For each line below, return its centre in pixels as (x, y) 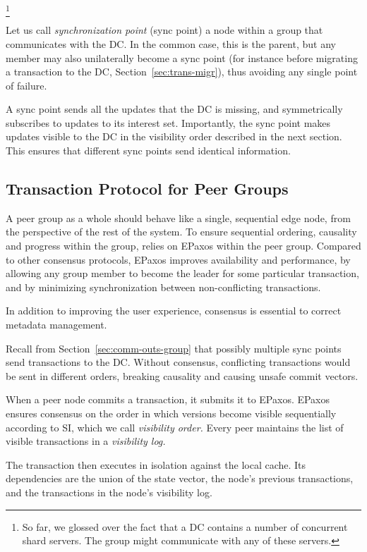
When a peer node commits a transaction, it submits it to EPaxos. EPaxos (168, 399)
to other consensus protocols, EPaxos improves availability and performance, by (178, 259)
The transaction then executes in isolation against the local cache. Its (156, 464)
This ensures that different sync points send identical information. (148, 151)
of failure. (26, 85)
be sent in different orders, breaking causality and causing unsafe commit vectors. (182, 375)
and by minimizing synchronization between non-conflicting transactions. (163, 287)
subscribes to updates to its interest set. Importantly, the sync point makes (168, 122)
